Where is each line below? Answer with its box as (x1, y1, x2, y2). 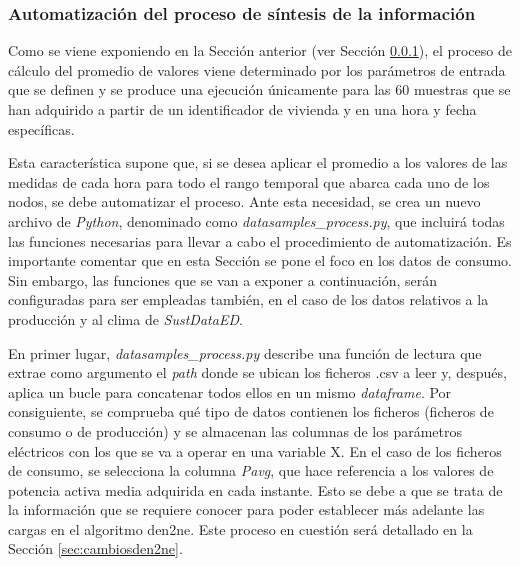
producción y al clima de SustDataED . (8, 308, 243, 329)
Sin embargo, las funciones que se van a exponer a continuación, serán (8, 269, 437, 290)
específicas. (8, 118, 75, 139)
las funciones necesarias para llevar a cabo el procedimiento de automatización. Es (8, 230, 512, 251)
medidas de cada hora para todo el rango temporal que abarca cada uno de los (8, 171, 490, 192)
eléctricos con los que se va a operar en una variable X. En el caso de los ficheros (8, 440, 502, 461)
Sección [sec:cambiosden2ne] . (8, 538, 183, 559)
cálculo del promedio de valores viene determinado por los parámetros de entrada (8, 59, 506, 80)
